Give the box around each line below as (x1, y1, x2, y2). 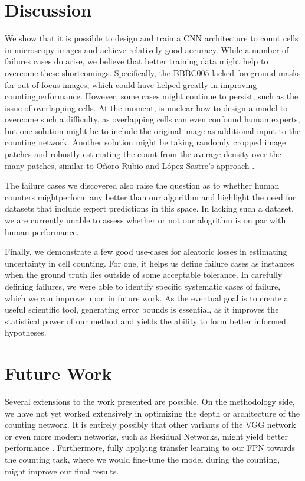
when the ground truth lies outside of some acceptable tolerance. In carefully (5, 268, 283, 281)
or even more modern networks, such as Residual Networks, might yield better (5, 430, 288, 442)
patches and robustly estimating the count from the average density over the (5, 148, 281, 160)
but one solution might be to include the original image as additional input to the (5, 124, 301, 136)
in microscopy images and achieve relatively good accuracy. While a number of (5, 43, 289, 56)
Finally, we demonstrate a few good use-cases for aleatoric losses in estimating (5, 245, 287, 258)
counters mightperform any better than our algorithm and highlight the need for (5, 190, 296, 203)
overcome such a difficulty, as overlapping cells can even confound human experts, (5, 113, 300, 125)
